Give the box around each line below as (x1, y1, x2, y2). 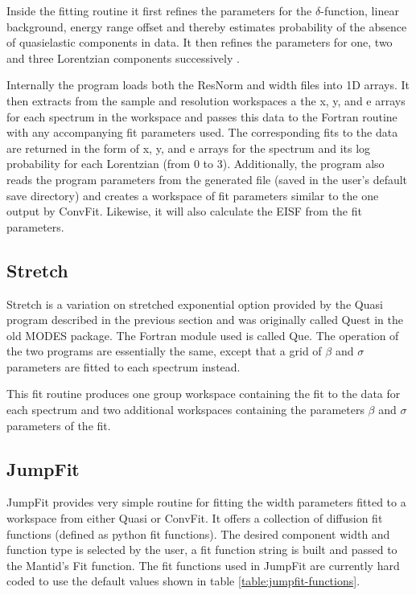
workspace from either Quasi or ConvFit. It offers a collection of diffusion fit (6, 510, 383, 527)
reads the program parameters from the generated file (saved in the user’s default (6, 170, 408, 187)
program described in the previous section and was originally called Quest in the (6, 311, 403, 328)
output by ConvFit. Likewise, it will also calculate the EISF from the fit (6, 203, 362, 220)
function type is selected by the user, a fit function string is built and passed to (6, 541, 397, 558)
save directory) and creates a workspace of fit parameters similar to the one (6, 187, 379, 203)
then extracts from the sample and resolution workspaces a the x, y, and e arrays (6, 92, 406, 109)
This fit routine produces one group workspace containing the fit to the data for (6, 385, 401, 402)
